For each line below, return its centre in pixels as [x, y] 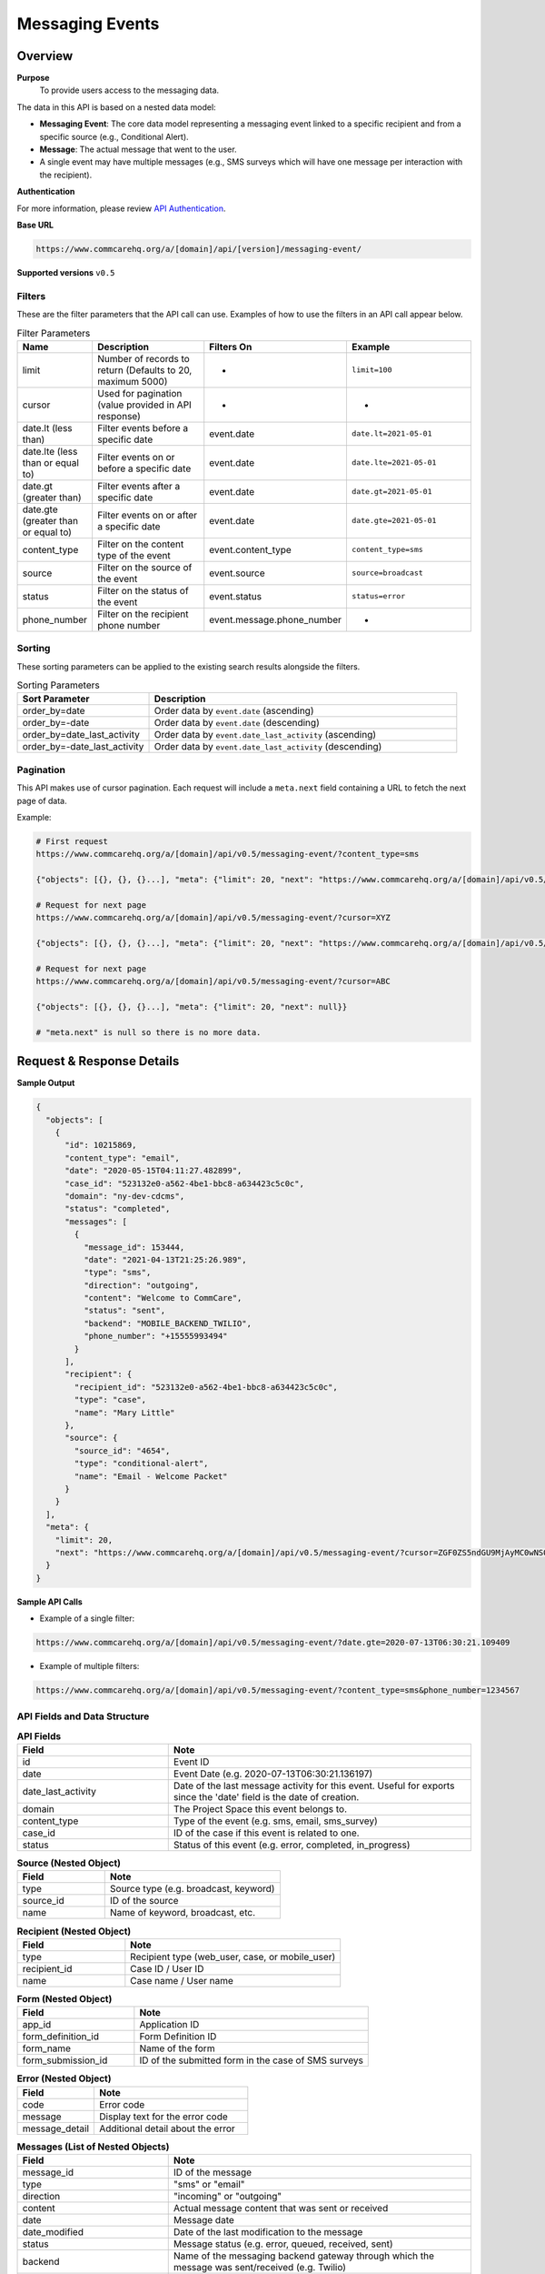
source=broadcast [387, 573]
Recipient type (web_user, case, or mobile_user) [233, 1957]
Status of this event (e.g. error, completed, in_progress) [292, 1845]
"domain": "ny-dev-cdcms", [125, 1196]
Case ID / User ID [167, 1968]
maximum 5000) [132, 381]
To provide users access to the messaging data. [129, 90]
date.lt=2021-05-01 [391, 433]
